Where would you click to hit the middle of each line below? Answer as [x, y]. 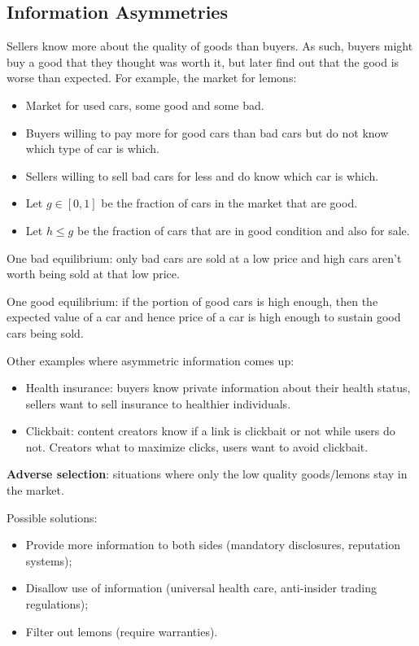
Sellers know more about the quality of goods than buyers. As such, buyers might [210, 46]
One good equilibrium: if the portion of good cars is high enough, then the [192, 301]
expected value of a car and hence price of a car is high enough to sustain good [204, 317]
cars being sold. [45, 332]
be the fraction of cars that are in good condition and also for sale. [243, 230]
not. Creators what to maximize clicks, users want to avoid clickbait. [197, 446]
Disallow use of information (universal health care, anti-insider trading [201, 588]
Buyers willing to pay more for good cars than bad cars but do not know [207, 132]
